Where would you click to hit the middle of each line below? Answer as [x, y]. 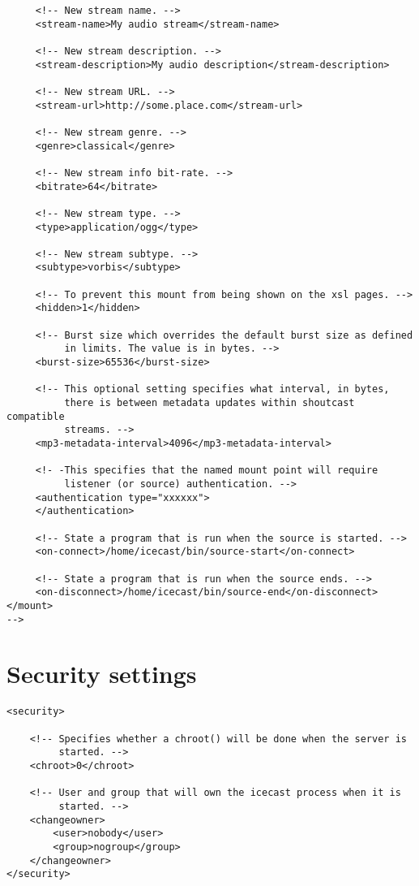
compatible [36, 416]
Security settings [102, 674]
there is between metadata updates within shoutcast [209, 403]
